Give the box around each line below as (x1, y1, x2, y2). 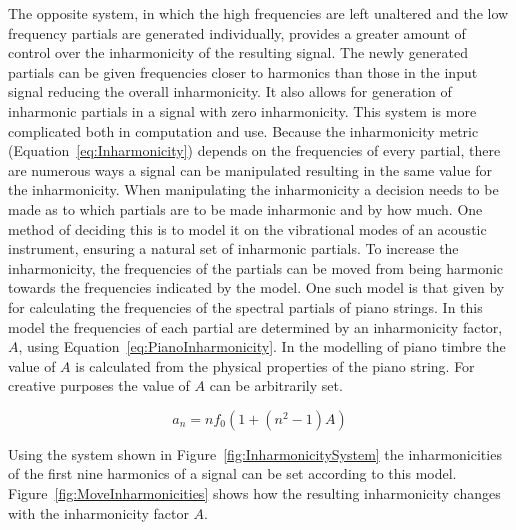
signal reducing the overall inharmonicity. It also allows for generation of (8, 81, 452, 102)
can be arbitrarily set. (209, 375, 343, 396)
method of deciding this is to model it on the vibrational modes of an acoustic (8, 218, 487, 239)
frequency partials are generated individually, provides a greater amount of (8, 22, 466, 43)
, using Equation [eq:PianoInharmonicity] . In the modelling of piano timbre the (18, 336, 506, 357)
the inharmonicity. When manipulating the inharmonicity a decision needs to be (8, 179, 499, 200)
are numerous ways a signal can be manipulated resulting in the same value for (8, 159, 492, 180)
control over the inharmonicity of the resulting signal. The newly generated (8, 42, 469, 63)
